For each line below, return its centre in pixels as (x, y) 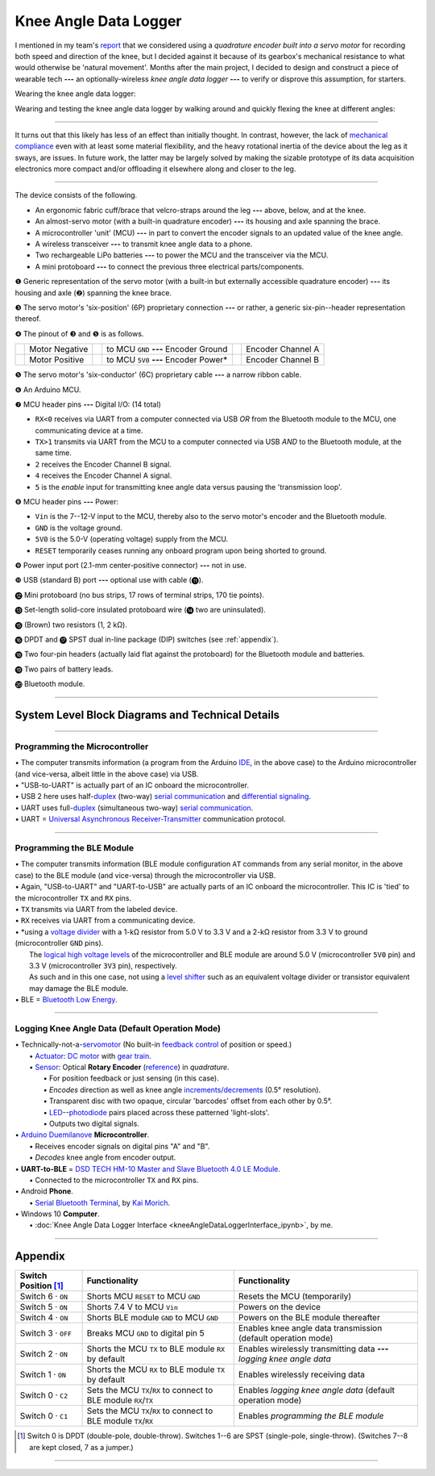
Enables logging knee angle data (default (316, 1390)
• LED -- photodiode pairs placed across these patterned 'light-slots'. (156, 1112)
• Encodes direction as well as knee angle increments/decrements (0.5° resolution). (182, 1089)
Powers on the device (280, 1307)
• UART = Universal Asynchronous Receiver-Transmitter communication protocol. (150, 819)
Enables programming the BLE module (311, 1416)
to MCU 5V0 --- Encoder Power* (167, 360)
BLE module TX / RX (120, 1421)
